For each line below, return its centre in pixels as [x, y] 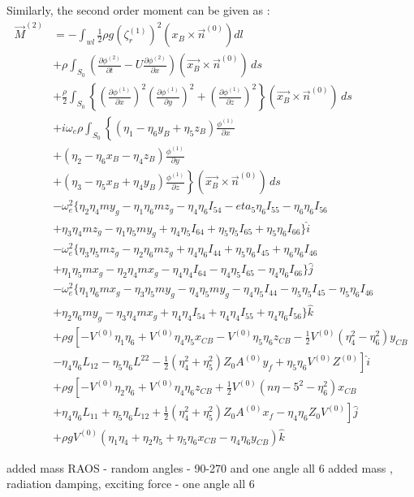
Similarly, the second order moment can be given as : [138, 10]
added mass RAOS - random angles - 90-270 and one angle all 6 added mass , [200, 467]
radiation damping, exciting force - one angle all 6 [131, 484]
